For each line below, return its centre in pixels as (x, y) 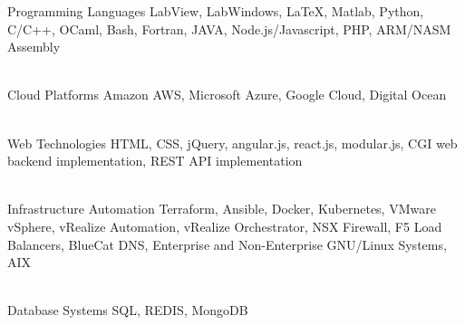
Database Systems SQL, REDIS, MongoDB (128, 310)
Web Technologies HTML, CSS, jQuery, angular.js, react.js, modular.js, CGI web (232, 143)
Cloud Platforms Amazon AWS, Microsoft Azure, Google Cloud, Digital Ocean (227, 95)
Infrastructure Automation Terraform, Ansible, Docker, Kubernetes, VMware (222, 209)
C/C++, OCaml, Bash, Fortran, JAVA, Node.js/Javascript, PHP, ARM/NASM (229, 29)
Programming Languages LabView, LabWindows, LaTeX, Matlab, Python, (216, 11)
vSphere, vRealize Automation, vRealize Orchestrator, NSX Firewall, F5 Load (225, 226)
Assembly (34, 47)
